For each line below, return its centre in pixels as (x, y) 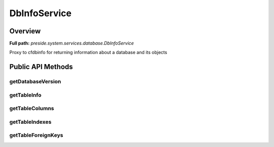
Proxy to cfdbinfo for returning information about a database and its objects (88, 53)
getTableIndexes (30, 122)
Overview (25, 31)
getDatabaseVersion (35, 82)
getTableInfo (25, 95)
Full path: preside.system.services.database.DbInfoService (72, 43)
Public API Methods (41, 67)
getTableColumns (32, 109)
